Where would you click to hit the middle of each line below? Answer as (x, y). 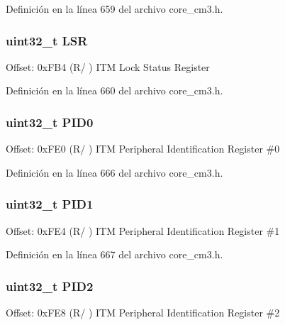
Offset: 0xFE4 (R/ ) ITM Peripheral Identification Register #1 (143, 230)
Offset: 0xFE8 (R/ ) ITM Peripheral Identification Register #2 (143, 313)
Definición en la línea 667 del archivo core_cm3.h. (114, 254)
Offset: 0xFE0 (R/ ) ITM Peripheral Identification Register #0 (143, 149)
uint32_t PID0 (50, 122)
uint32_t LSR (47, 40)
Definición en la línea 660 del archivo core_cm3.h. (114, 90)
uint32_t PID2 (50, 286)
